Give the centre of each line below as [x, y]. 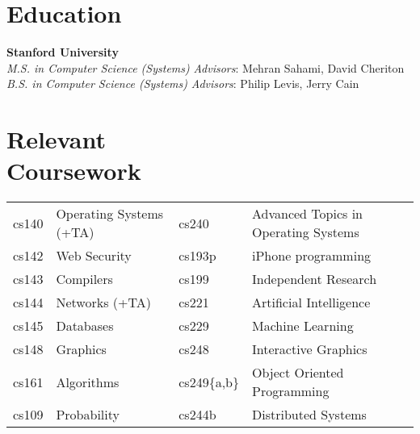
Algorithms [88, 382]
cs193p [197, 256]
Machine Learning [303, 326]
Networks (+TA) [103, 303]
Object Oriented [298, 373]
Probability [88, 415]
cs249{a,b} [209, 382]
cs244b [197, 415]
